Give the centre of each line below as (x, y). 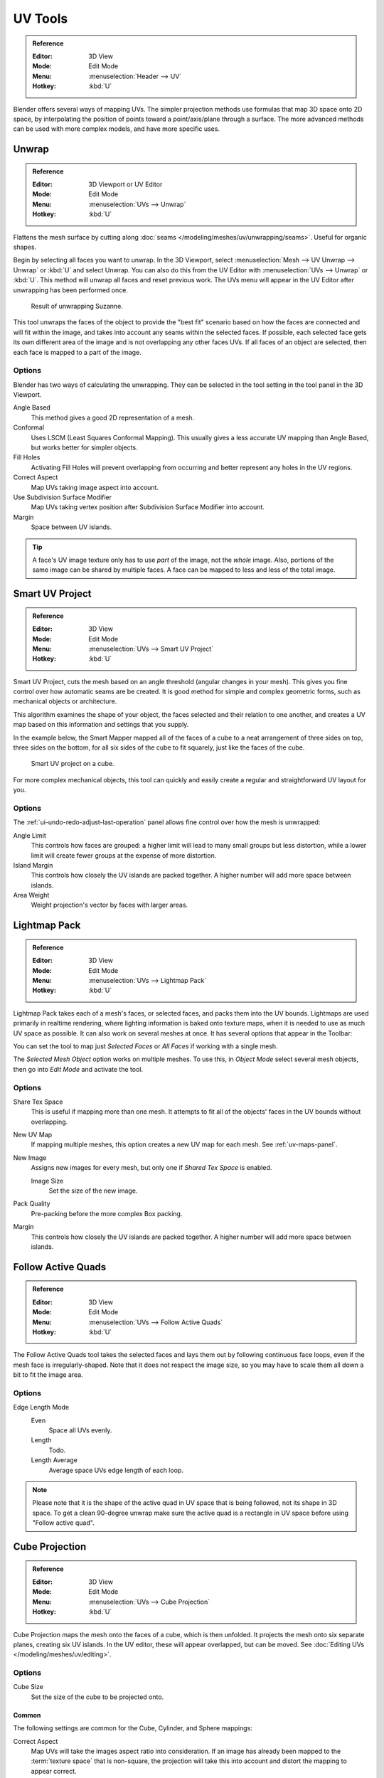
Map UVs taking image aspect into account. (95, 487)
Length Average (54, 1460)
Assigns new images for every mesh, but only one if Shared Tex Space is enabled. (151, 1168)
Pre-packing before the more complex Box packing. (107, 1213)
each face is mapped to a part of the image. (77, 352)
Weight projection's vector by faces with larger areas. (110, 905)
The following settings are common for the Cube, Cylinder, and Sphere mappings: (133, 1728)
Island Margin (33, 865)
